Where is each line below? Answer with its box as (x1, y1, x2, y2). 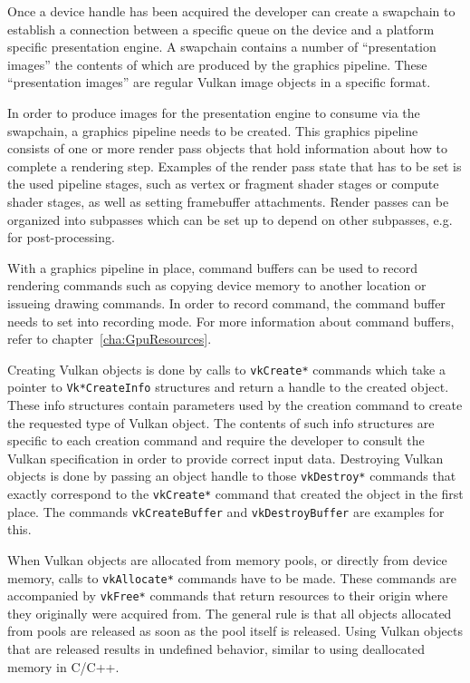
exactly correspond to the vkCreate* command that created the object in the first (7, 484, 464, 503)
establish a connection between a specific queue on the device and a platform (7, 19, 435, 38)
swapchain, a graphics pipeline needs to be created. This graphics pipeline (7, 121, 418, 140)
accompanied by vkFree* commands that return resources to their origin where (7, 586, 448, 605)
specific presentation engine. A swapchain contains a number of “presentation (7, 37, 436, 56)
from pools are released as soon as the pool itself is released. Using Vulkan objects (7, 621, 463, 640)
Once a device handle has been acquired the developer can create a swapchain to (7, 2, 456, 20)
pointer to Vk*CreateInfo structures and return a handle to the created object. (7, 377, 449, 396)
